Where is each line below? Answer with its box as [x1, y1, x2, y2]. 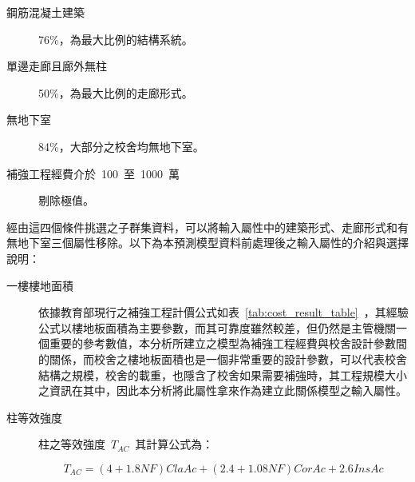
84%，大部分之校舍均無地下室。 [38, 137, 204, 154]
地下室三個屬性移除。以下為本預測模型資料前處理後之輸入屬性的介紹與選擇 [17, 234, 409, 251]
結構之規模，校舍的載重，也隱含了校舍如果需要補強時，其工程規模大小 [38, 366, 407, 383]
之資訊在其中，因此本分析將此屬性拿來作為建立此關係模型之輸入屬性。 [38, 382, 407, 399]
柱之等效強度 [38, 436, 105, 452]
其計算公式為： [135, 436, 214, 452]
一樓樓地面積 [6, 277, 73, 293]
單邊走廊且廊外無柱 [6, 58, 107, 74]
